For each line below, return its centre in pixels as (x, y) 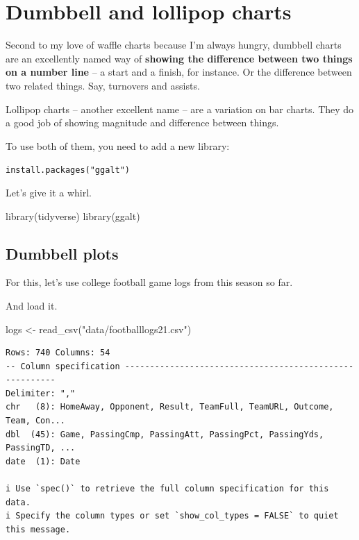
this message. (38, 529)
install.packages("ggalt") (68, 170)
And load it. (32, 305)
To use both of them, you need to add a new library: (118, 145)
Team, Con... (35, 421)
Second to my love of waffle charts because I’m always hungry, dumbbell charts (174, 45)
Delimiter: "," (41, 393)
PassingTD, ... (41, 448)
